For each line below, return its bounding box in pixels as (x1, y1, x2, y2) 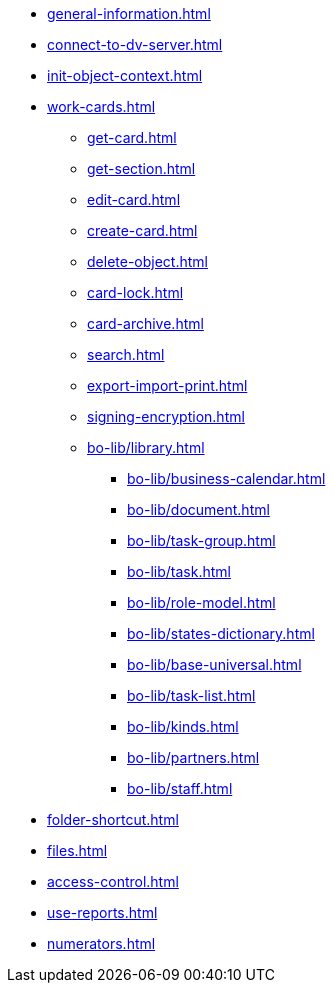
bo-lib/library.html (87, 439, 205, 456)
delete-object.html (87, 253, 208, 270)
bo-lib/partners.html (127, 749, 260, 766)
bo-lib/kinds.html (127, 718, 239, 735)
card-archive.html (87, 315, 204, 332)
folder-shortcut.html (47, 811, 179, 828)
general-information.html (47, 5, 211, 22)
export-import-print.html (87, 377, 248, 394)
